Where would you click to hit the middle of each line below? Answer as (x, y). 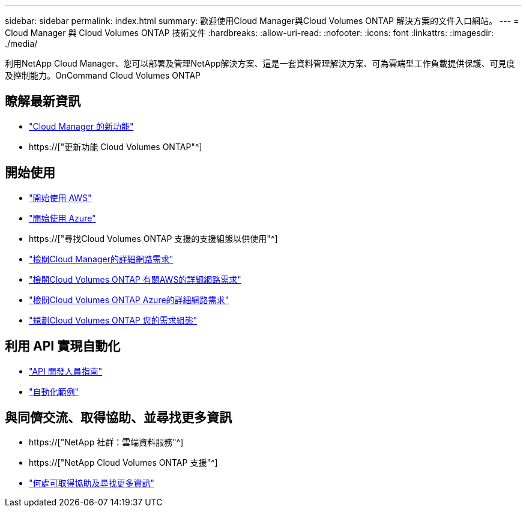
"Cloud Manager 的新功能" (81, 126)
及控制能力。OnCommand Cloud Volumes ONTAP (103, 75)
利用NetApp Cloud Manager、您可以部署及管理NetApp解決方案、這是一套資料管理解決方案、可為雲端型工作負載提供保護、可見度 (260, 63)
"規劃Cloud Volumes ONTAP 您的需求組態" (113, 320)
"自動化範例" (54, 391)
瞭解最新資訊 (43, 101)
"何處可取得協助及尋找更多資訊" (92, 483)
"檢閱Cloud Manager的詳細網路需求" (101, 259)
